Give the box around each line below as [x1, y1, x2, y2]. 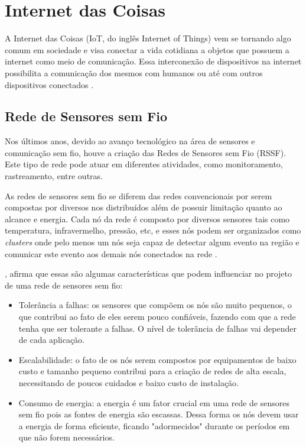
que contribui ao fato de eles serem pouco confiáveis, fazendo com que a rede [18, 310, 296, 323]
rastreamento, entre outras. [5, 170, 103, 182]
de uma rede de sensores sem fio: [5, 278, 123, 291]
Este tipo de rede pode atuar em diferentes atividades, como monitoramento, [5, 158, 283, 170]
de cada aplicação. [18, 333, 85, 346]
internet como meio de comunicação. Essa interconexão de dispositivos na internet [5, 55, 302, 67]
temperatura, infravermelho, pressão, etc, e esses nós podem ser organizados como [5, 224, 301, 237]
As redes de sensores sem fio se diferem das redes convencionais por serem [5, 189, 272, 202]
